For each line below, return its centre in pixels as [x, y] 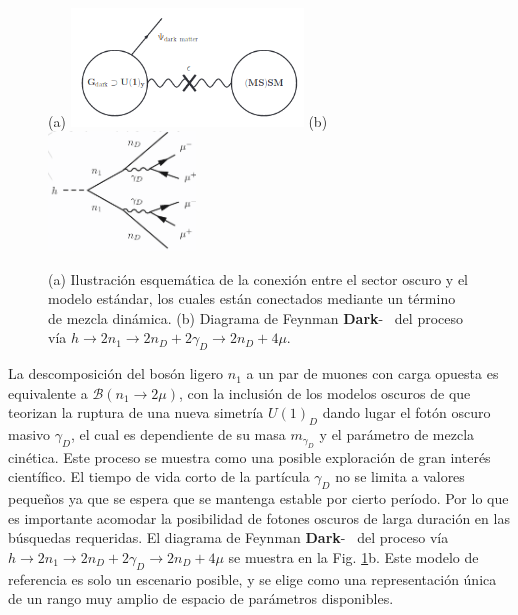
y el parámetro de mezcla [397, 434]
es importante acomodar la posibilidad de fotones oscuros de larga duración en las [259, 517]
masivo [29, 434]
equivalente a [48, 392]
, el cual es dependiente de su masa [178, 434]
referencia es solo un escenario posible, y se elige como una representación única [252, 578]
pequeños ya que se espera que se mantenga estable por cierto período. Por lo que [258, 498]
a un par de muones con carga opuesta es [372, 373]
